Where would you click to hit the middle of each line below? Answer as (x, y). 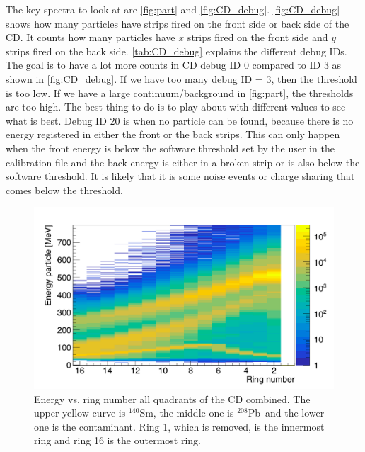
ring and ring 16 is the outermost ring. (117, 440)
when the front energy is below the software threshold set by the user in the (170, 148)
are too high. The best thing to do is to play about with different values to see (176, 107)
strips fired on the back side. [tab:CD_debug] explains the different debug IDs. (176, 51)
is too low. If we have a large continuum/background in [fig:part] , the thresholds (180, 92)
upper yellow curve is (80, 413)
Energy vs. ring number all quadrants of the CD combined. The (172, 399)
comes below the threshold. (64, 190)
